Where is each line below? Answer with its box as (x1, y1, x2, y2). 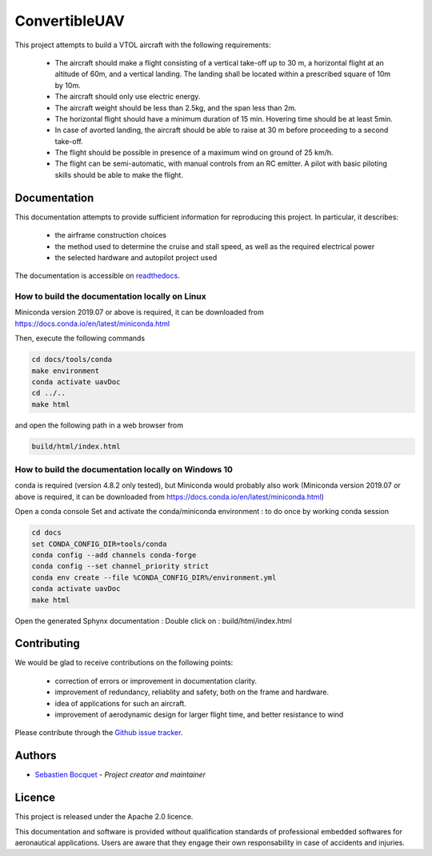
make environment (31, 366, 100, 376)
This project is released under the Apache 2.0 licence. (14, 812, 194, 822)
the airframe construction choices (54, 231, 167, 240)
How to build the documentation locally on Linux (14, 291, 207, 302)
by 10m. (54, 80, 81, 90)
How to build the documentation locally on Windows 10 (14, 464, 234, 476)
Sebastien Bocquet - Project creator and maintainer (34, 770, 206, 780)
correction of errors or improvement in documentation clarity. (54, 676, 258, 685)
